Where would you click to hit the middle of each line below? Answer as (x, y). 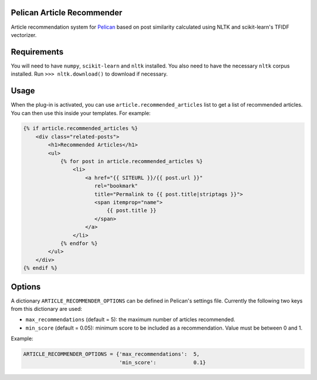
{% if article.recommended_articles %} (80, 128)
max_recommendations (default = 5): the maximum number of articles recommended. (130, 320)
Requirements (37, 52)
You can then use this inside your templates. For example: (81, 113)
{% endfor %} (79, 243)
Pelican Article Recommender (67, 13)
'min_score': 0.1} (162, 362)
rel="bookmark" (116, 186)
